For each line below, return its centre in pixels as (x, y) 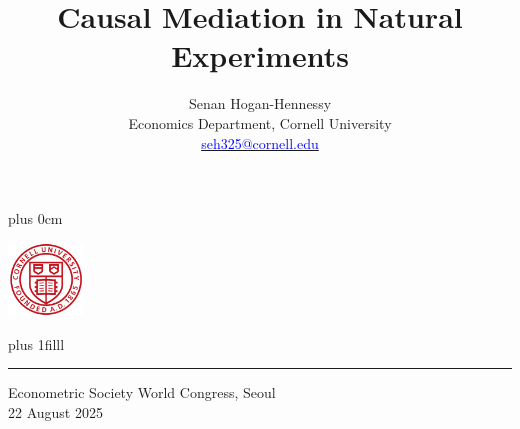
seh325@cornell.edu (260, 142)
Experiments (260, 55)
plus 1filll (36, 343)
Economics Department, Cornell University (260, 122)
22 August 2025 (55, 411)
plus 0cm (35, 218)
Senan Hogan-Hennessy (260, 103)
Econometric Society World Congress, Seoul (142, 392)
